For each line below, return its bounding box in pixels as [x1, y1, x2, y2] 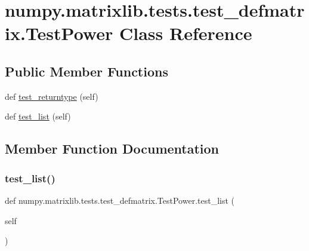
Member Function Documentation [5, 139, 220, 158]
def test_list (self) [5, 110, 71, 123]
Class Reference [119, 21, 252, 45]
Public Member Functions [5, 62, 168, 80]
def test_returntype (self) [5, 90, 98, 102]
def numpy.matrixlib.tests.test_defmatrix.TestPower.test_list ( [5, 194, 235, 206]
